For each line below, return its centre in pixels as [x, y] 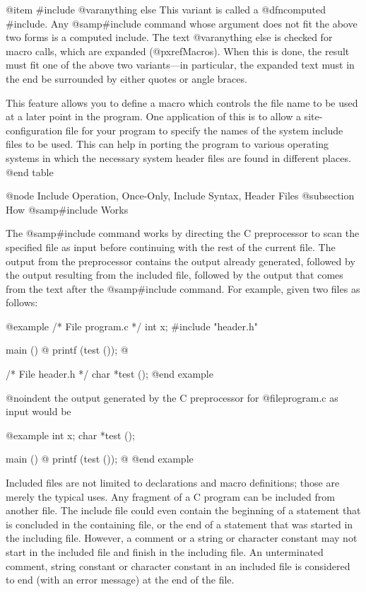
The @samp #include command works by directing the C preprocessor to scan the [183, 233]
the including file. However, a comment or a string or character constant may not [182, 538]
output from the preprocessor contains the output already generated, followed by [181, 261]
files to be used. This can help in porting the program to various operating [167, 144]
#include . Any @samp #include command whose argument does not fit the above [182, 23]
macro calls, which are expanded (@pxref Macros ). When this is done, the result [178, 51]
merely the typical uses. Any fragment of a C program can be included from [170, 496]
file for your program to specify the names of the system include [204, 130]
